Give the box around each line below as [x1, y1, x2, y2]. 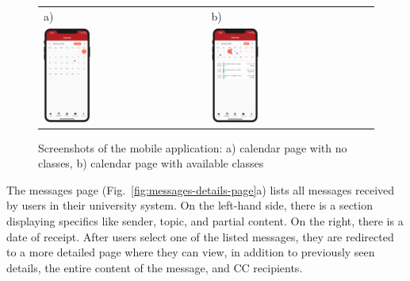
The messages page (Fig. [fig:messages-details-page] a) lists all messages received [6, 181, 395, 198]
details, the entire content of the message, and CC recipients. [6, 259, 303, 275]
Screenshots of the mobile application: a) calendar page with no [38, 139, 347, 156]
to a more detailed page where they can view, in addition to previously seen [6, 244, 375, 260]
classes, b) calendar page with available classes [38, 155, 264, 171]
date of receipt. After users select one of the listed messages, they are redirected [6, 228, 394, 244]
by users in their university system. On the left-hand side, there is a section [6, 197, 373, 214]
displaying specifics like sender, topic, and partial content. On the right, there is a [6, 213, 404, 229]
